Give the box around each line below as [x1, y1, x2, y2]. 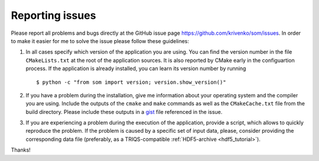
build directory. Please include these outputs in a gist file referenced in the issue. [25, 108, 223, 115]
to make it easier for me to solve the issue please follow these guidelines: [11, 37, 189, 44]
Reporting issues [11, 9, 96, 22]
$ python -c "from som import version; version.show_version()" [36, 78, 227, 86]
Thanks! [11, 146, 31, 153]
